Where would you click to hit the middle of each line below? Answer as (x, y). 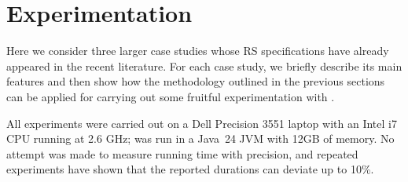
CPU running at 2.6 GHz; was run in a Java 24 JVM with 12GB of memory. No (200, 138)
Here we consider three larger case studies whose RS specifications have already (198, 51)
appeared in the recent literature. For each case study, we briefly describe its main (204, 66)
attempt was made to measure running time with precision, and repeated (182, 153)
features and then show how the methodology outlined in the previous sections (196, 81)
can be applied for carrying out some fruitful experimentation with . (171, 96)
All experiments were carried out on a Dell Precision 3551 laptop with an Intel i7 (202, 123)
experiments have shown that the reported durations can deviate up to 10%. (190, 169)
